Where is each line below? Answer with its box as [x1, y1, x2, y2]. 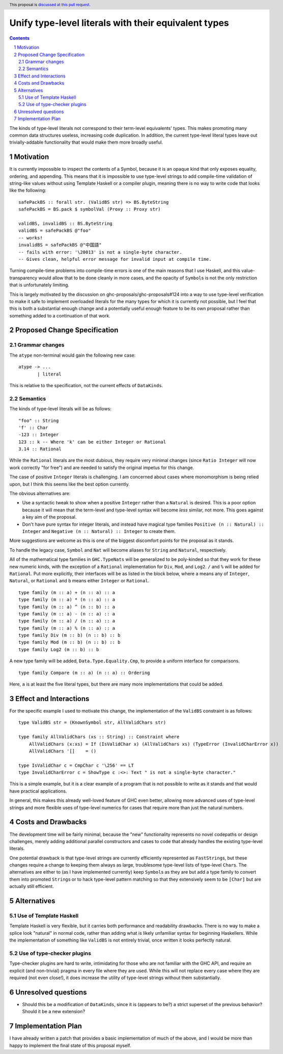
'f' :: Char [18, 424, 48, 430]
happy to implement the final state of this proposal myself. [9, 1042, 131, 1048]
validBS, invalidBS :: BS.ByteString [18, 221, 113, 226]
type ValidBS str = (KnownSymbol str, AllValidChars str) [18, 720, 166, 725]
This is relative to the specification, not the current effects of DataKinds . [9, 383, 163, 388]
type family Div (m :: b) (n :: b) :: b [18, 632, 121, 638]
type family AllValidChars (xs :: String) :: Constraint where [18, 734, 180, 740]
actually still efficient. [9, 883, 54, 889]
